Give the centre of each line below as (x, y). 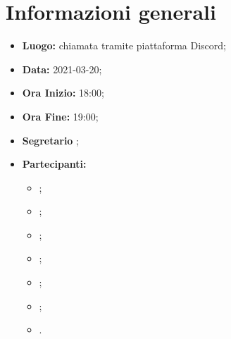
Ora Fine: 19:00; (60, 116)
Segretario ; (50, 140)
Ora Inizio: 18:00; (63, 93)
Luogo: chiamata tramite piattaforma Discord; (124, 45)
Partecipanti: (54, 164)
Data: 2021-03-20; (62, 69)
